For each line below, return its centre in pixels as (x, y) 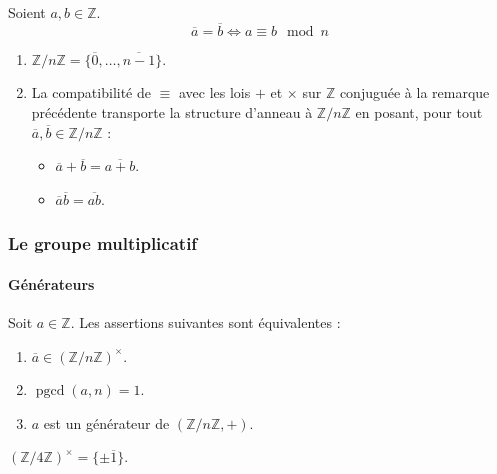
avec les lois (214, 92)
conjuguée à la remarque (414, 92)
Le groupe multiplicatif (103, 243)
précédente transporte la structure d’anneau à (172, 112)
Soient (27, 12)
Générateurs (51, 283)
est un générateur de (106, 422)
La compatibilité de (91, 92)
